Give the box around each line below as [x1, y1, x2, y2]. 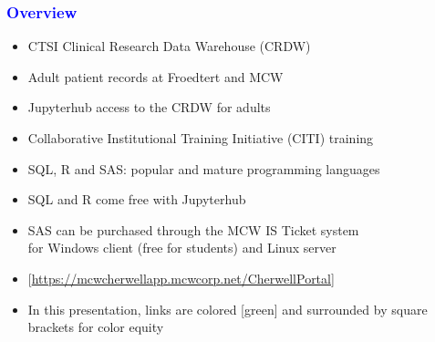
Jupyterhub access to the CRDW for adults [27, 98, 271, 117]
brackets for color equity [27, 317, 164, 337]
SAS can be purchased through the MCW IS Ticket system [27, 220, 359, 239]
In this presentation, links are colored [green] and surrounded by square [27, 299, 428, 318]
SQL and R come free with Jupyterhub [27, 190, 246, 209]
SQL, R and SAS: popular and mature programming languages [27, 159, 380, 178]
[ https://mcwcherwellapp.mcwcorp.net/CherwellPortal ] [27, 268, 335, 287]
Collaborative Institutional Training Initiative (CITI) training [27, 129, 374, 147]
